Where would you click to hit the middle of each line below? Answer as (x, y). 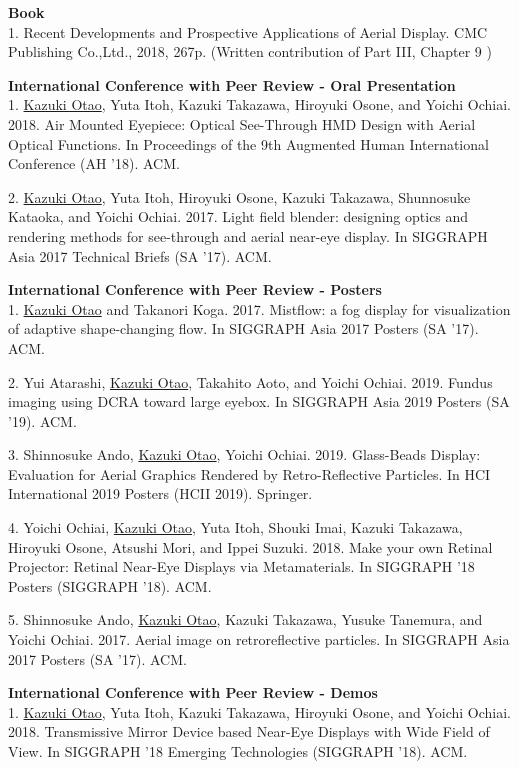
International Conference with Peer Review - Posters (195, 289)
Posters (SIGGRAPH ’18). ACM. (110, 585)
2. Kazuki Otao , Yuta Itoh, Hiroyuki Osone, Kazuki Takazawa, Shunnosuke (239, 196)
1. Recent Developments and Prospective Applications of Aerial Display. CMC (248, 31)
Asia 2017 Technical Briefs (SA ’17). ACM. (140, 255)
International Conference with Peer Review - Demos (193, 692)
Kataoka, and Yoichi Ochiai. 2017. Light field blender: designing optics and (238, 216)
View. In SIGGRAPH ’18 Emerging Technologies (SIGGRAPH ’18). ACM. (238, 751)
